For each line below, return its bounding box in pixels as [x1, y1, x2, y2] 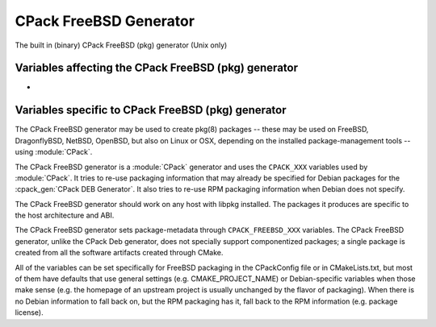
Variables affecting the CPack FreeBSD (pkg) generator [15, 61, 299, 75]
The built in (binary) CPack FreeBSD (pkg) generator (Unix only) [15, 40, 228, 50]
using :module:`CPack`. [15, 147, 93, 157]
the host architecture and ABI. [15, 210, 115, 221]
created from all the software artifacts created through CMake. [15, 248, 224, 258]
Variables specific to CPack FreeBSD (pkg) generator [15, 103, 287, 117]
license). [15, 308, 44, 317]
